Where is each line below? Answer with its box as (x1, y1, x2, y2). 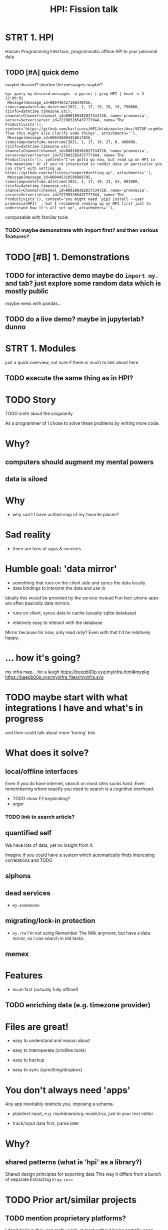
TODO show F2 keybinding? (12, 795, 70, 801)
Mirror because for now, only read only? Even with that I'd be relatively (5, 630, 151, 636)
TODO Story (5, 394, 56, 405)
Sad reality (5, 529, 51, 540)
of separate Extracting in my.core (5, 1176, 73, 1182)
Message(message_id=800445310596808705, (7, 175, 93, 180)
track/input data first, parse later (12, 1120, 79, 1127)
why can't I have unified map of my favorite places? (12, 512, 119, 518)
